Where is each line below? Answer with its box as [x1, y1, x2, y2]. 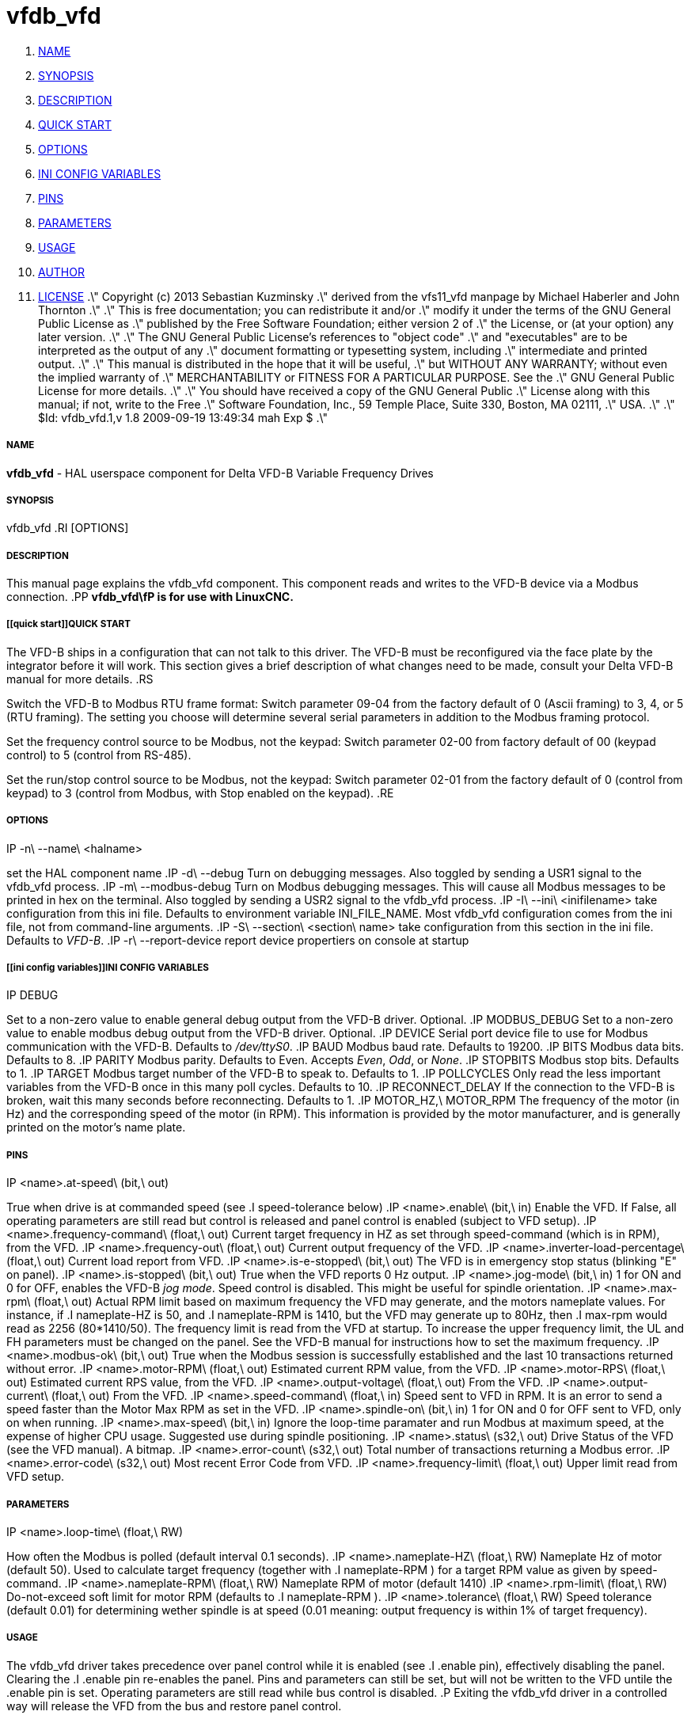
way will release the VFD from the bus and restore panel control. [6, 1698, 342, 1713]
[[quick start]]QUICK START [6, 618, 131, 630]
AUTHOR [38, 264, 85, 279]
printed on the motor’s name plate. [6, 1120, 186, 1135]
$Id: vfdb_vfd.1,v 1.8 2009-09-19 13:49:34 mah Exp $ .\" [38, 410, 328, 424]
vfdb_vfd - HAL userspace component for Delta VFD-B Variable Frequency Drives [6, 466, 434, 480]
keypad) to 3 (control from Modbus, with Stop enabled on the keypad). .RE [6, 785, 394, 800]
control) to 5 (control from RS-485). [6, 747, 192, 762]
